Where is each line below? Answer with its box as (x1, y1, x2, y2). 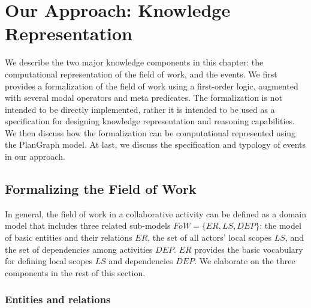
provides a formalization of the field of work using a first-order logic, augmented (5, 79, 298, 92)
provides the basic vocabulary (194, 243, 303, 255)
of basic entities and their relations (5, 231, 132, 244)
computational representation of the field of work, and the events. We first (5, 67, 277, 80)
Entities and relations (5, 292, 111, 307)
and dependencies (108, 255, 173, 267)
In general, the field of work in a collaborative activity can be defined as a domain (5, 207, 307, 220)
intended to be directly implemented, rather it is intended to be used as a (5, 103, 275, 115)
